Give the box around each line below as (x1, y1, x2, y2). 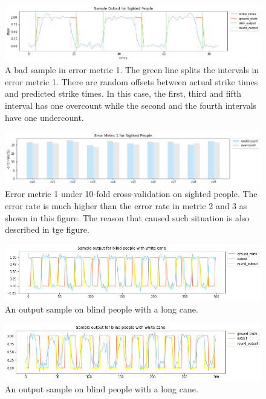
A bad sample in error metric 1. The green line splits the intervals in (5, 63, 259, 76)
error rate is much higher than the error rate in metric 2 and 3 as (5, 199, 247, 212)
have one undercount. (5, 111, 84, 123)
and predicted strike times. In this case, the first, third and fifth (5, 87, 242, 100)
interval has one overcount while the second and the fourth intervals (5, 99, 257, 111)
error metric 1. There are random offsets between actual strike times (5, 75, 258, 88)
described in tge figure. (5, 223, 89, 236)
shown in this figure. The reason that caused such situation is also (5, 211, 250, 224)
